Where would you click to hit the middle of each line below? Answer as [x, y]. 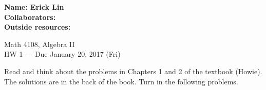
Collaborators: [30, 17]
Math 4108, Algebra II [40, 44]
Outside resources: [37, 27]
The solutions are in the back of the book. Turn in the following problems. [121, 81]
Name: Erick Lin [34, 7]
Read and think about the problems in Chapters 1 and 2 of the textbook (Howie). [133, 71]
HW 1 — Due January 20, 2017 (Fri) [62, 54]
